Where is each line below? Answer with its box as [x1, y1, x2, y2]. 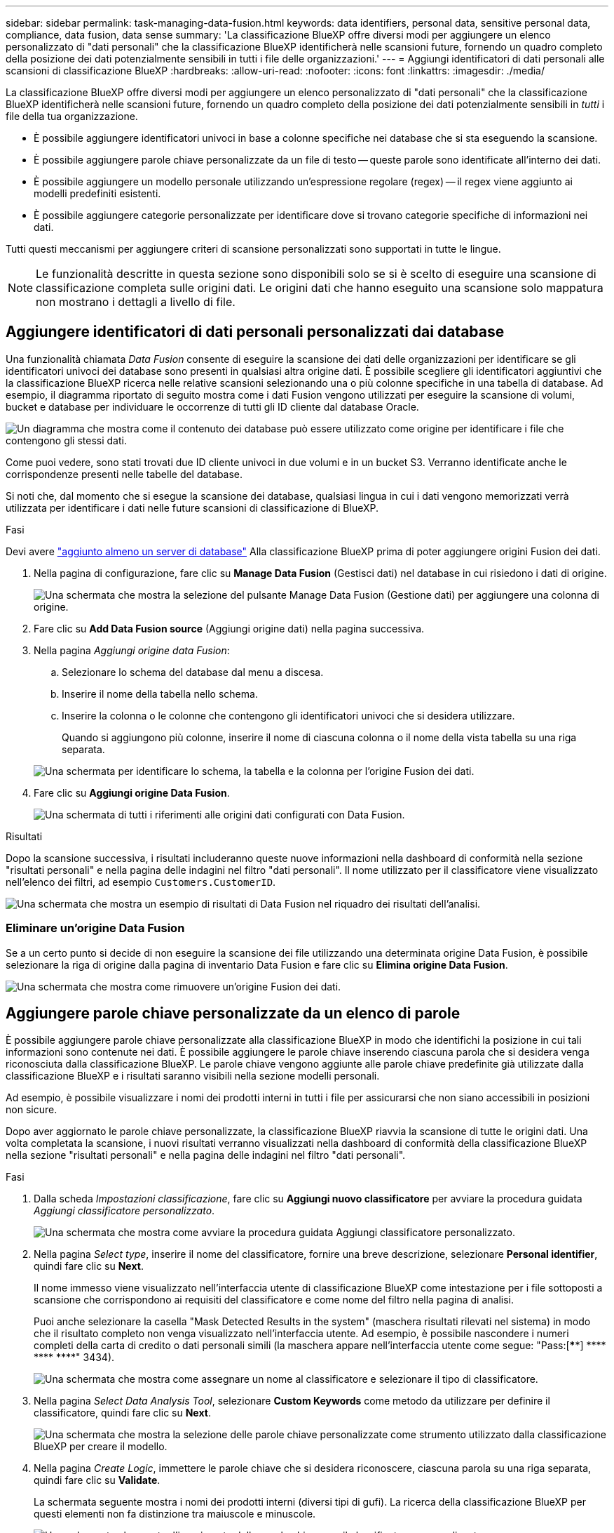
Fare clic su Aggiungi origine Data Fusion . [34, 786, 230, 799]
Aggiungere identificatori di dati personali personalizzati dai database [6, 323, 505, 341]
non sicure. [6, 1103, 57, 1116]
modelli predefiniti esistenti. [34, 187, 161, 199]
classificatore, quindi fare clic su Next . [34, 1407, 211, 1419]
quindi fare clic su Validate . [34, 1474, 161, 1487]
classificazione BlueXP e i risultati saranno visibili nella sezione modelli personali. [6, 1070, 380, 1082]
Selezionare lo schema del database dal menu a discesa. [62, 665, 324, 678]
